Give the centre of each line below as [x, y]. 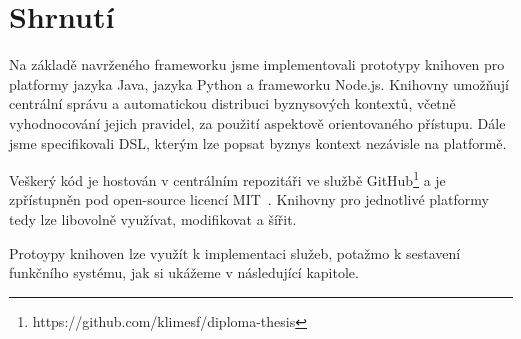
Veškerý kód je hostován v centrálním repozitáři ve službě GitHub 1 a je [227, 178]
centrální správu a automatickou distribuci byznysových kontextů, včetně [232, 103]
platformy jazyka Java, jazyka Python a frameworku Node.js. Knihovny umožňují [259, 83]
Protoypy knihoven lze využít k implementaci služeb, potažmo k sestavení [235, 252]
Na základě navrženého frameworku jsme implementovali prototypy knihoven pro [257, 64]
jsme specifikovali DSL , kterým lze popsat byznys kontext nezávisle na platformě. [258, 142]
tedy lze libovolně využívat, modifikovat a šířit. [153, 218]
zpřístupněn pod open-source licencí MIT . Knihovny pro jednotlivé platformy [249, 199]
